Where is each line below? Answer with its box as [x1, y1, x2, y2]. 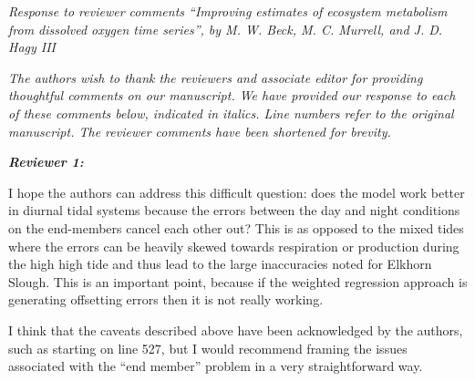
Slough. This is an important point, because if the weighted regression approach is [8, 272, 468, 291]
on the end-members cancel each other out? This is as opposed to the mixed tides [8, 218, 464, 237]
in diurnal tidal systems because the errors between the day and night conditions [8, 201, 460, 220]
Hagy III [8, 37, 57, 57]
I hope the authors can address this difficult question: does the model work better [8, 182, 465, 201]
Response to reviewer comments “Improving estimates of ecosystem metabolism [8, 2, 448, 20]
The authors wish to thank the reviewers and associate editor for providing [8, 67, 423, 87]
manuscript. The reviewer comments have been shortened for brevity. [8, 121, 391, 140]
